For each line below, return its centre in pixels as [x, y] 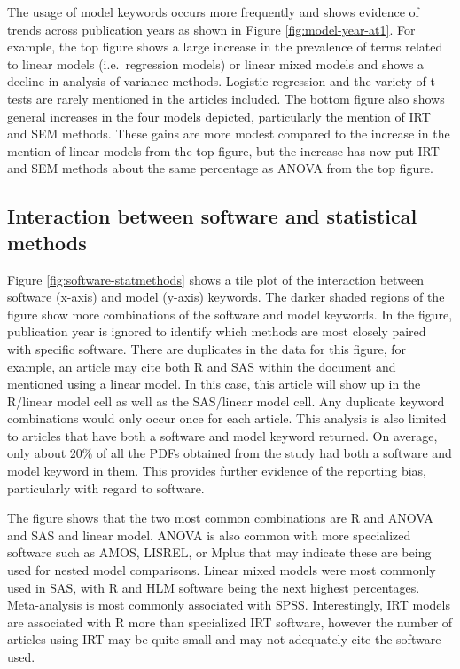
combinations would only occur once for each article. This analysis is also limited [227, 418]
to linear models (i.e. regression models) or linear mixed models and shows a [216, 63]
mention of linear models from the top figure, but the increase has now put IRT [223, 150]
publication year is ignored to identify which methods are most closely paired [217, 331]
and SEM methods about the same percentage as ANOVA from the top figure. [220, 168]
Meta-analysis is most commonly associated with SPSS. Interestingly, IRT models [229, 605]
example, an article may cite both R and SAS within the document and [202, 366]
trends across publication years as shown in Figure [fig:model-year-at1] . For [211, 29]
